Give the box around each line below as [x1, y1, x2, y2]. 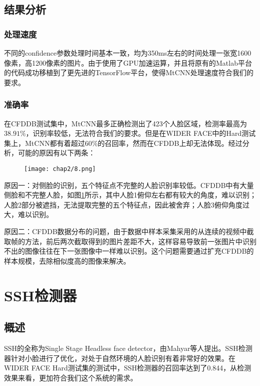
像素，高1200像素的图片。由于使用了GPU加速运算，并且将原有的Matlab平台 [4, 57, 252, 68]
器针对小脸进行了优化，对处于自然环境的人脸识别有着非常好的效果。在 [4, 352, 235, 363]
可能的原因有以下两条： [18, 147, 95, 158]
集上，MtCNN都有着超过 [4, 137, 85, 148]
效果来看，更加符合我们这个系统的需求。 [4, 372, 137, 382]
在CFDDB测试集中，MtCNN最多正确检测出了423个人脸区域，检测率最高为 [4, 118, 247, 128]
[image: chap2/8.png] [24, 165, 96, 172]
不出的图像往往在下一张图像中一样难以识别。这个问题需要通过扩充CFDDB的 [4, 246, 254, 256]
